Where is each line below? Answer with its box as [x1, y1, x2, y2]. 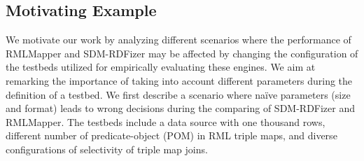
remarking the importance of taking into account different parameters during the [6, 73, 353, 87]
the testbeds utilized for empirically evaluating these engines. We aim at [6, 59, 316, 74]
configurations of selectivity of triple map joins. [6, 141, 208, 156]
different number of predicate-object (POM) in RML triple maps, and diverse [6, 128, 337, 143]
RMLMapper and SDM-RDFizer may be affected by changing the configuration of [6, 45, 358, 60]
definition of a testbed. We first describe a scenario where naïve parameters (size [6, 87, 351, 101]
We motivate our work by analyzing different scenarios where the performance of [6, 32, 351, 47]
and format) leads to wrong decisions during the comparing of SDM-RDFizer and [6, 101, 356, 115]
